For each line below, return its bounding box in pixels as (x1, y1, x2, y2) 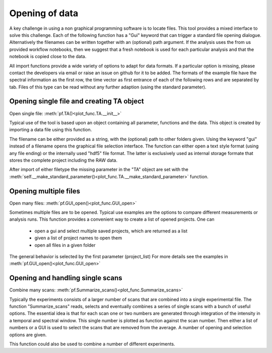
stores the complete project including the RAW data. (9, 157, 118, 163)
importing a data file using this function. (9, 127, 92, 133)
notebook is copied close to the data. (9, 54, 87, 60)
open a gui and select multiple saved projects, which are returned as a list (34, 228, 188, 234)
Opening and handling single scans (9, 274, 123, 282)
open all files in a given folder (34, 242, 96, 248)
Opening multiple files (9, 187, 81, 195)
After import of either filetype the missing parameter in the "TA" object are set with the (9, 167, 188, 173)
